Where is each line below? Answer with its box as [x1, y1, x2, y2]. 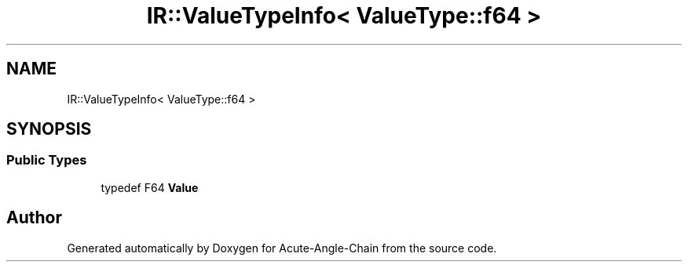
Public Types [6, 152, 87, 168]
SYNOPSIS [6, 119, 92, 139]
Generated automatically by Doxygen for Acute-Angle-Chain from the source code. [67, 241, 497, 255]
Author [6, 208, 62, 228]
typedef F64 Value [101, 180, 199, 194]
